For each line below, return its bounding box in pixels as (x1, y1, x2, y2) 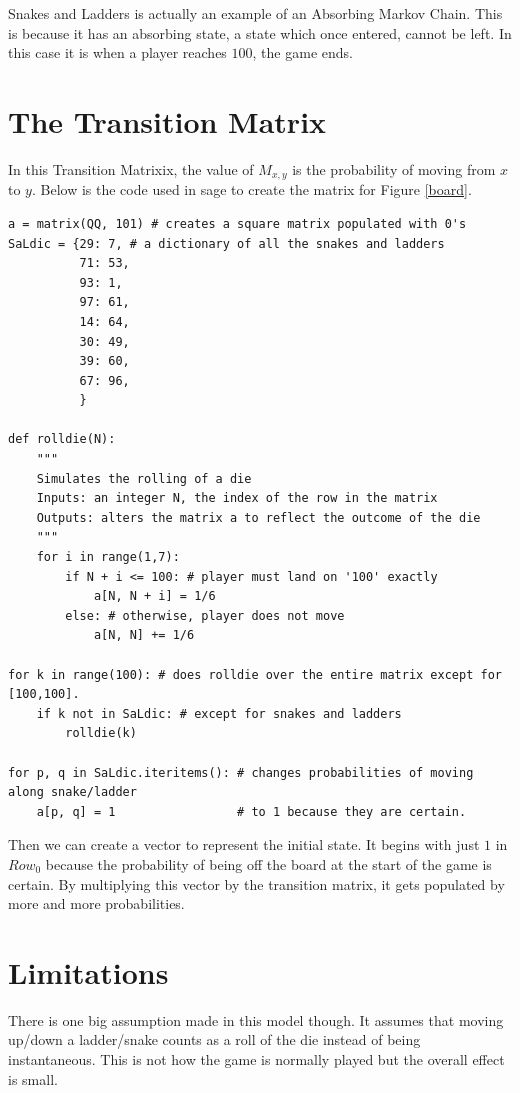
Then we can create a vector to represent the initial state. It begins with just (8, 834, 480, 855)
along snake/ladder (8, 785, 137, 800)
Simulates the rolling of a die (36, 471, 252, 486)
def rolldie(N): (8, 432, 116, 447)
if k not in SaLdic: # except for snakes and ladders (36, 706, 402, 721)
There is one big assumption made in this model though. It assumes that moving (8, 1009, 504, 1030)
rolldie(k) (65, 726, 137, 741)
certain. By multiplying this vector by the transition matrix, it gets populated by (8, 873, 505, 894)
